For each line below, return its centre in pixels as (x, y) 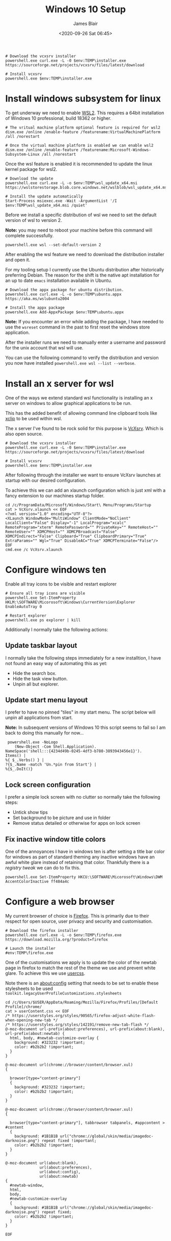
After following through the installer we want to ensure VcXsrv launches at (83, 475)
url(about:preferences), (66, 1167)
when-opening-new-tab (28, 1020)
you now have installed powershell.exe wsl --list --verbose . (70, 363)
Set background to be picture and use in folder (62, 818)
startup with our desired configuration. (46, 480)
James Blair (85, 23)
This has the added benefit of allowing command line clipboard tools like (81, 413)
